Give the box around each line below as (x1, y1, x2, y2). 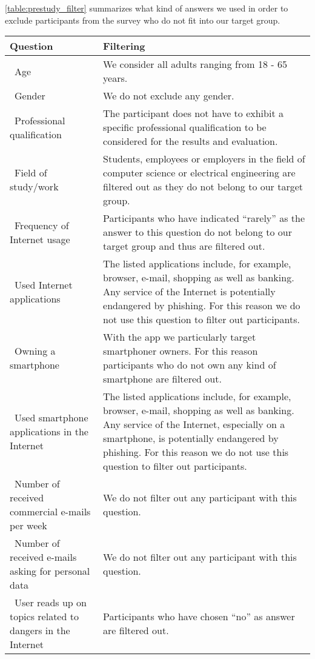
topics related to (10, 609, 79, 624)
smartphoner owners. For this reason (103, 344, 258, 358)
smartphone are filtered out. (103, 372, 222, 386)
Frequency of (15, 218, 69, 232)
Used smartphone (15, 410, 88, 424)
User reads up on (15, 595, 87, 610)
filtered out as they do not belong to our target (103, 179, 303, 194)
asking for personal (10, 564, 90, 578)
